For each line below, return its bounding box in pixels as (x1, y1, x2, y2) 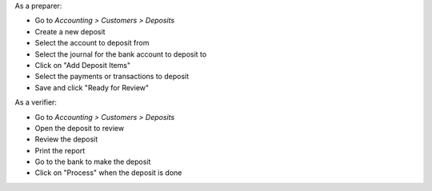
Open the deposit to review (34, 123, 124, 133)
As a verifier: (14, 97, 58, 107)
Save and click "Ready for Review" (34, 82, 150, 92)
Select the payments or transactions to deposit (34, 72, 190, 82)
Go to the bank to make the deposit (34, 157, 151, 167)
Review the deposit (34, 134, 98, 144)
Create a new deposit (34, 26, 106, 36)
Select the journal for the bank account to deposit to (34, 49, 207, 59)
